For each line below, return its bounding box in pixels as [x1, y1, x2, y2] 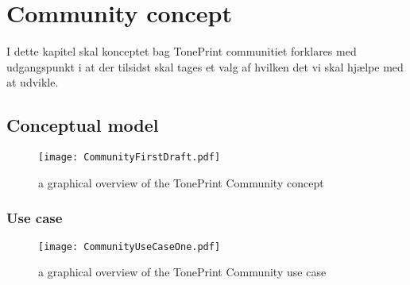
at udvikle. [6, 74, 59, 91]
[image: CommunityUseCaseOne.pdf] [38, 241, 221, 252]
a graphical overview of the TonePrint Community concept [38, 174, 324, 191]
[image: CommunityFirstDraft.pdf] [38, 152, 221, 164]
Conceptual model [6, 113, 159, 137]
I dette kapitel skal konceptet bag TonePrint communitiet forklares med [6, 43, 357, 60]
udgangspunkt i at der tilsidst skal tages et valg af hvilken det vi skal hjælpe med [6, 58, 404, 75]
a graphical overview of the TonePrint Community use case [38, 264, 327, 280]
